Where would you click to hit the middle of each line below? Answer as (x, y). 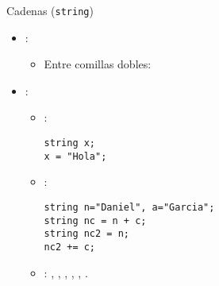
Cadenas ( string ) (50, 10)
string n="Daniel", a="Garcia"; (129, 207)
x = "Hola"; (75, 156)
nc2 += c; (70, 247)
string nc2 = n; (86, 234)
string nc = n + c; (95, 220)
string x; (70, 143)
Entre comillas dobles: (98, 64)
